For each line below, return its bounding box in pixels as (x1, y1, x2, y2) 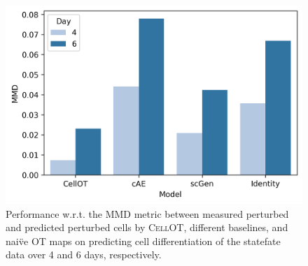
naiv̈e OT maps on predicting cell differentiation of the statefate (6, 233, 281, 248)
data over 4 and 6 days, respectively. (6, 247, 162, 262)
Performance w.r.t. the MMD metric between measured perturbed (6, 206, 289, 221)
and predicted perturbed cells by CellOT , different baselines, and (6, 220, 288, 235)
